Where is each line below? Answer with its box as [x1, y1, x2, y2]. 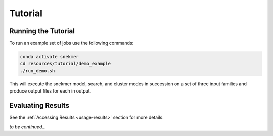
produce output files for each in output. [9, 88, 92, 94]
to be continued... [9, 124, 47, 130]
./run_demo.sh [20, 68, 55, 73]
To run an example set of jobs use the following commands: [9, 40, 134, 47]
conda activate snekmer [20, 54, 79, 60]
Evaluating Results [9, 101, 70, 110]
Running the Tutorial [9, 27, 75, 35]
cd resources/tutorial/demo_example [20, 61, 111, 67]
